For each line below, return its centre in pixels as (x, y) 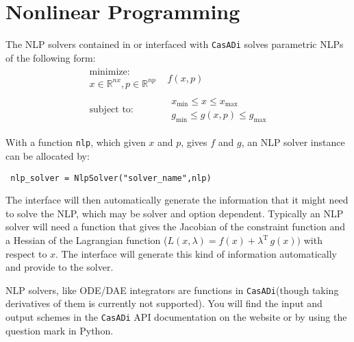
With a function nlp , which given (76, 142)
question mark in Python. (60, 330)
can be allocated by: (48, 155)
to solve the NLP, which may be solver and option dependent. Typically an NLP (175, 213)
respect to (26, 253)
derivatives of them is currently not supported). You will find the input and (164, 303)
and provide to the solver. (60, 267)
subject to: (111, 109)
